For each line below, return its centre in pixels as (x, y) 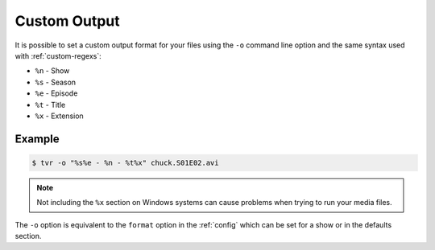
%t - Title (50, 105)
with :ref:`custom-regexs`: (58, 55)
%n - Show (52, 71)
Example (37, 139)
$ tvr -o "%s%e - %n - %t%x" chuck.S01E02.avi (125, 162)
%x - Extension (59, 116)
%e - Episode (56, 93)
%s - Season (56, 82)
